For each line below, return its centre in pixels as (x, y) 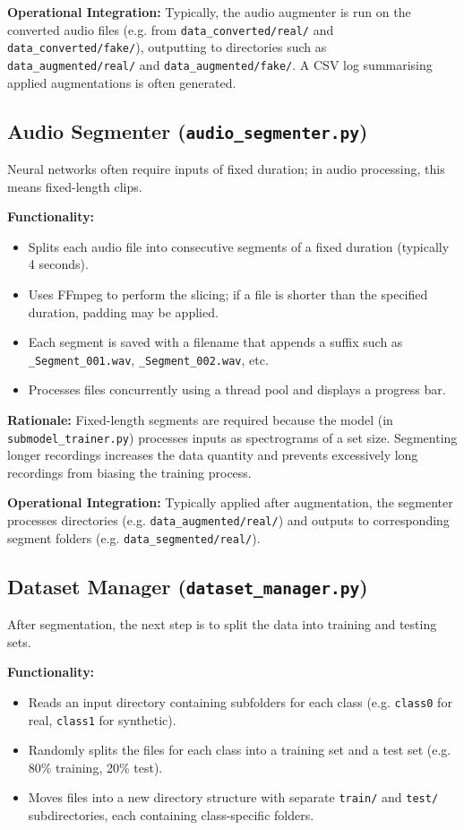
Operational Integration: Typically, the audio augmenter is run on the (209, 12)
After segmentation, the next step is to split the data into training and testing (222, 624)
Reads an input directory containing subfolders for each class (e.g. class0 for (240, 701)
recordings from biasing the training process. (129, 472)
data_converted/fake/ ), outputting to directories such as (167, 47)
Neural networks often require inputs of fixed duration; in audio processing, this (226, 168)
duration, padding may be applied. (123, 311)
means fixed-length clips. (75, 186)
